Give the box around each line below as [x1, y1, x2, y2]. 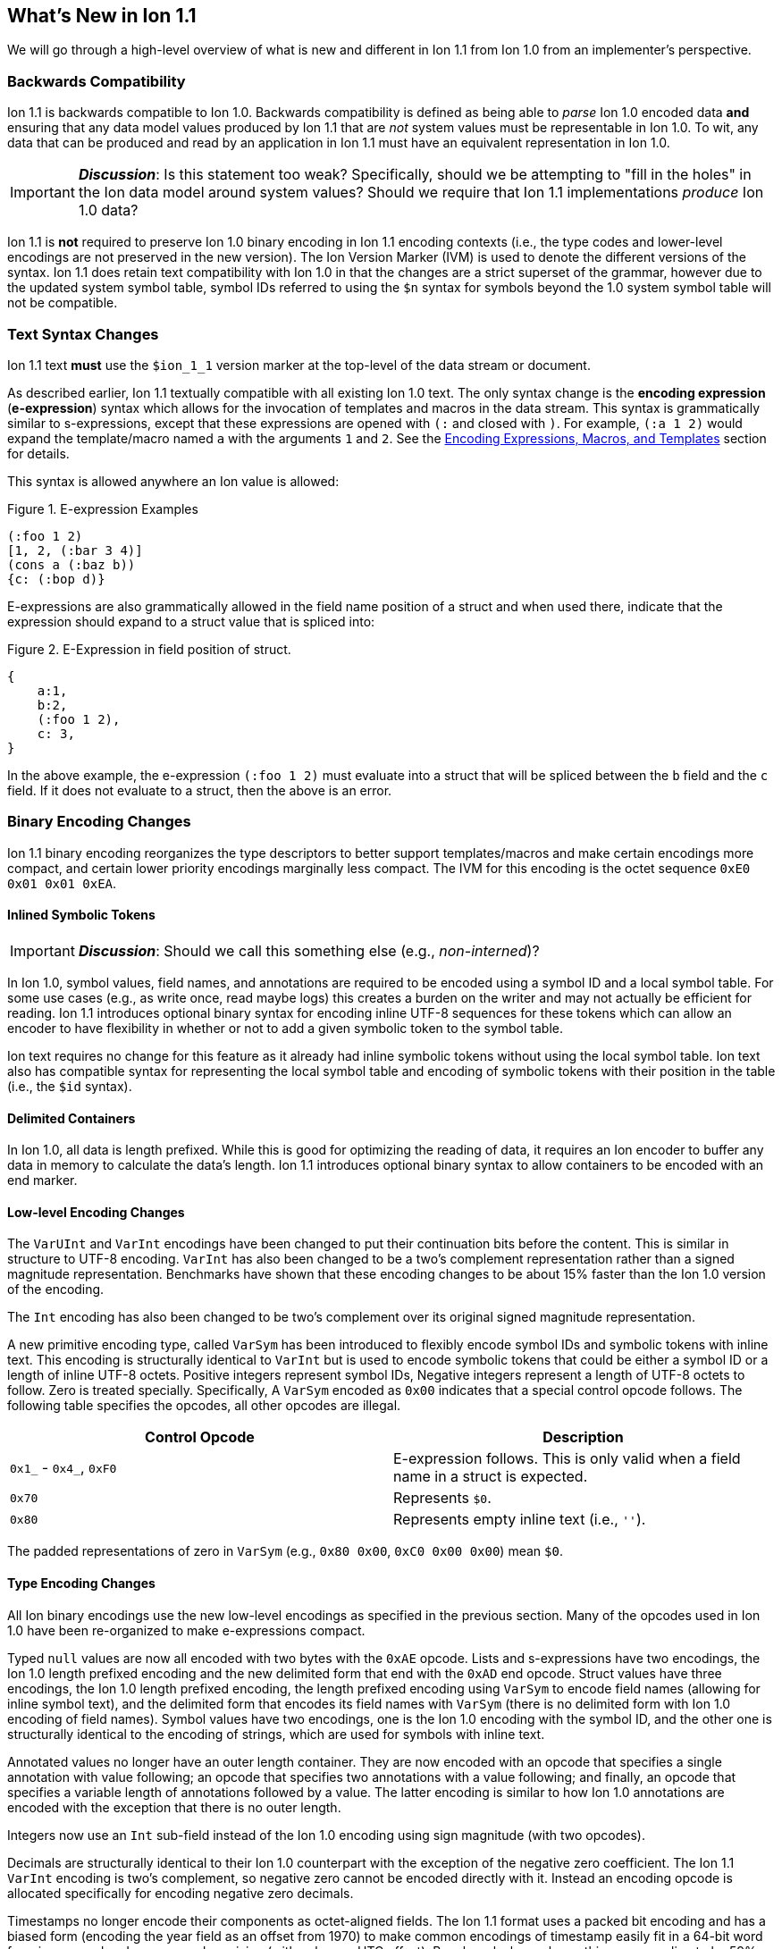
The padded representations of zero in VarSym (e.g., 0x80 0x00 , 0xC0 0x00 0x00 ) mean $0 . [7, 1543, 563, 1559]
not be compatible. [7, 295, 118, 311]
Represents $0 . [393, 1489, 492, 1508]
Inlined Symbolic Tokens [7, 907, 156, 923]
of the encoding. [7, 1281, 105, 1298]
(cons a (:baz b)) [7, 557, 136, 572]
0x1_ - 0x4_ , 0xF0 [10, 1458, 117, 1477]
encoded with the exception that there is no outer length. [7, 1799, 341, 1815]
